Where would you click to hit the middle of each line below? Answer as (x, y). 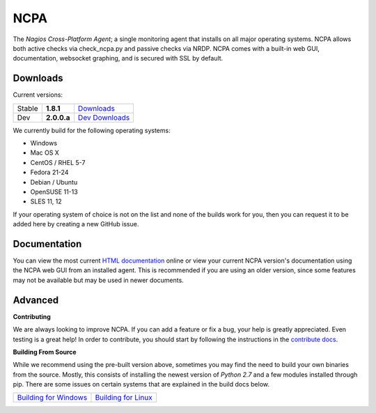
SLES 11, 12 (46, 201)
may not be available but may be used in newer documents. (98, 280)
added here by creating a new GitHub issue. (76, 224)
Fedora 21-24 (49, 172)
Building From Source (45, 352)
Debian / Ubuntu (54, 182)
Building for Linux (124, 398)
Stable (28, 108)
